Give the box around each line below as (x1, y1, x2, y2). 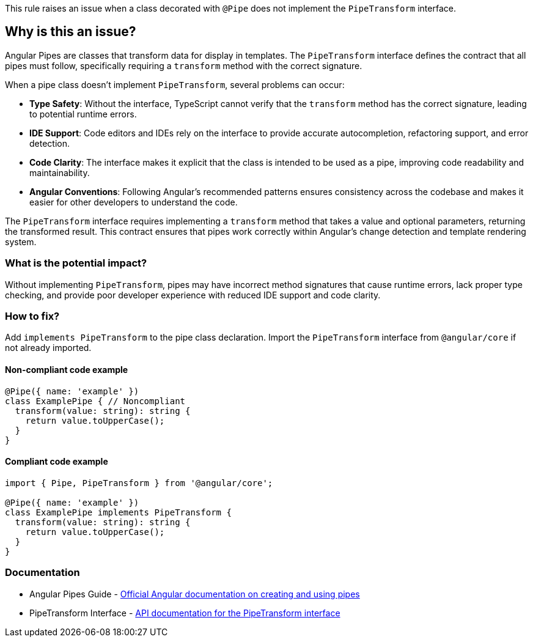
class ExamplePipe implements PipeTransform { (5, 507, 232, 517)
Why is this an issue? (5, 24, 136, 40)
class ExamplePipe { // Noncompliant (5, 396, 186, 406)
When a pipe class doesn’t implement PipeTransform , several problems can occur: (5, 79, 345, 90)
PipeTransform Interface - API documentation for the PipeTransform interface (29, 607, 340, 618)
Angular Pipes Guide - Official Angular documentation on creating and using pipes (29, 588, 360, 599)
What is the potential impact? (5, 257, 147, 270)
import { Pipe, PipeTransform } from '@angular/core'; (5, 478, 273, 488)
